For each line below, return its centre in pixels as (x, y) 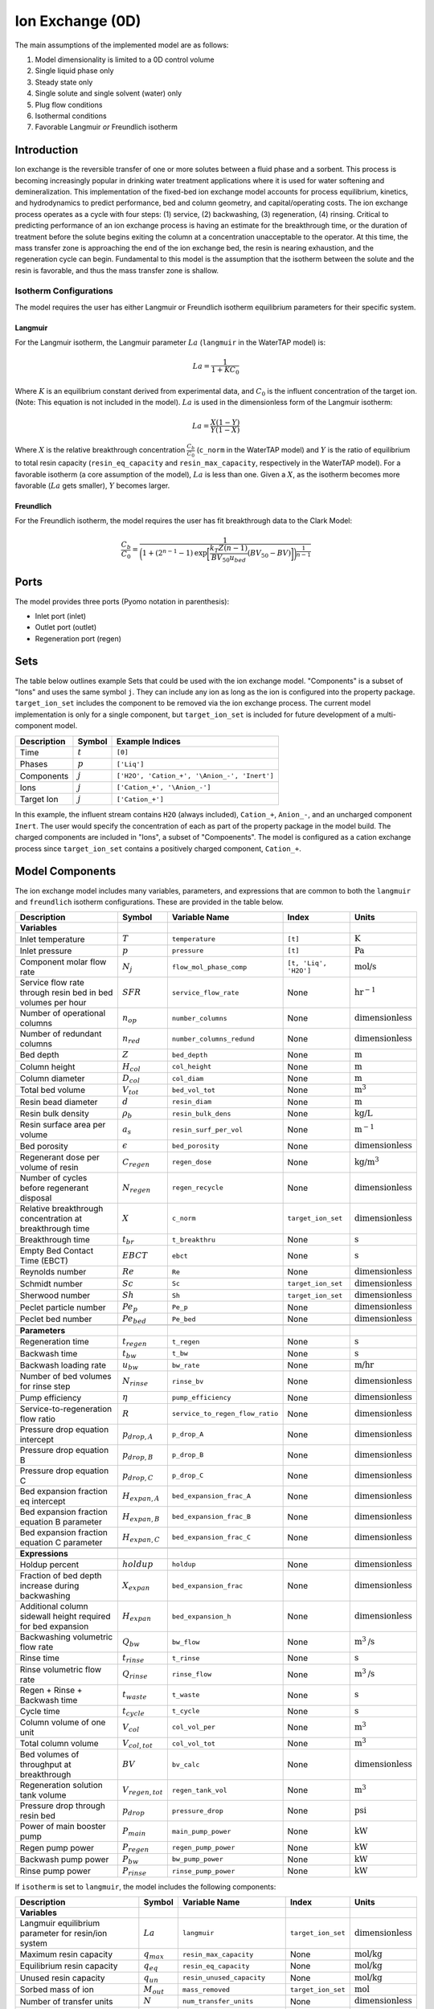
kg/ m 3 (366, 1161)
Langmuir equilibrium (60, 1923)
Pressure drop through (63, 1806)
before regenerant (54, 1188)
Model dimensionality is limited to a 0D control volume (125, 59)
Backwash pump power (64, 1859)
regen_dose (192, 1162)
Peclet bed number (56, 1319)
